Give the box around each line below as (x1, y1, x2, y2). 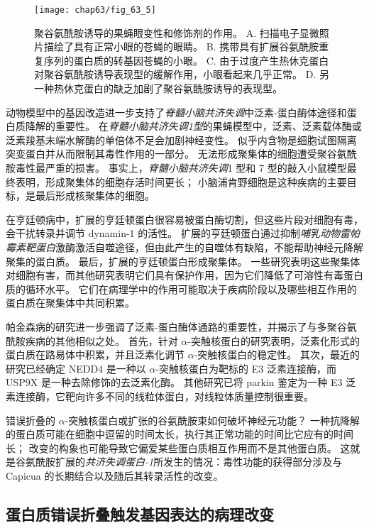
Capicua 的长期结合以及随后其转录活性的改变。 (6, 468, 224, 483)
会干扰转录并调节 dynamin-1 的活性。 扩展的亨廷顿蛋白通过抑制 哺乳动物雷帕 (6, 226, 360, 241)
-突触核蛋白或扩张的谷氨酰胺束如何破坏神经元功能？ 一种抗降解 (65, 412, 360, 427)
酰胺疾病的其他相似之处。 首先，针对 (6, 333, 178, 348)
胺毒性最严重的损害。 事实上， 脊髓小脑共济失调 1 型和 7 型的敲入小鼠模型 (6, 160, 347, 175)
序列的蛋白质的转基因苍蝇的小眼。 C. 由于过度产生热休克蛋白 (43, 53, 329, 67)
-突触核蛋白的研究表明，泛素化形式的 (187, 333, 360, 348)
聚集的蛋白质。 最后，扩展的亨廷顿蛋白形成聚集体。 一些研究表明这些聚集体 (6, 253, 360, 268)
